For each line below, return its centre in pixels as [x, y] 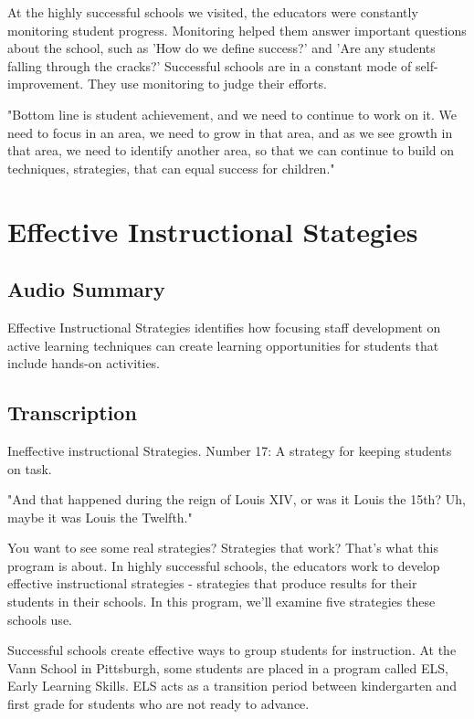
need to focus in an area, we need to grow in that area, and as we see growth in [230, 132]
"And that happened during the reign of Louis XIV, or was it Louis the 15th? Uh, [237, 499]
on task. [30, 468]
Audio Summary [86, 289]
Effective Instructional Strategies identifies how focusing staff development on [224, 327]
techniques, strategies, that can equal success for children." [171, 168]
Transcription [72, 412]
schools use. [40, 619]
